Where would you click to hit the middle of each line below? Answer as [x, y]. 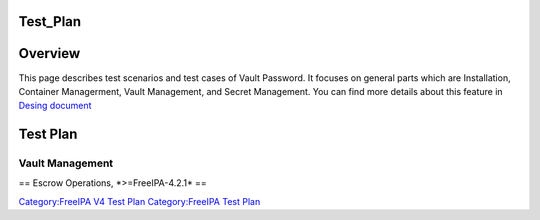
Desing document [55, 106]
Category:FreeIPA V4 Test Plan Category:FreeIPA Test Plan [139, 201]
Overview [49, 53]
